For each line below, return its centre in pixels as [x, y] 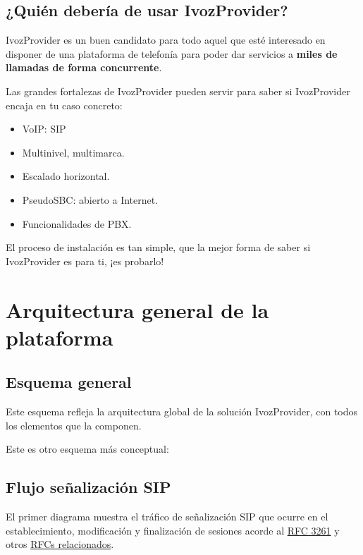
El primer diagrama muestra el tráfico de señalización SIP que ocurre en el [167, 517]
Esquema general [69, 382]
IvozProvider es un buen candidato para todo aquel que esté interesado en [166, 40]
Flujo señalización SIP [88, 487]
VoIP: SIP [44, 129]
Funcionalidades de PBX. [77, 223]
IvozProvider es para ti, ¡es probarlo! [85, 261]
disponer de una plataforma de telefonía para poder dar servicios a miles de [172, 53]
